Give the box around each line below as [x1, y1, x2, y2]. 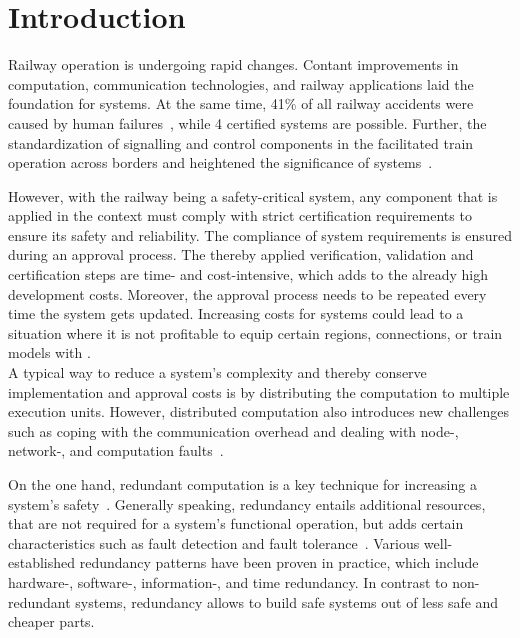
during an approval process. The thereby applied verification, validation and [8, 244, 474, 265]
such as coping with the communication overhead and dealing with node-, [8, 420, 459, 441]
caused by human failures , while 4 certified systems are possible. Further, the [8, 112, 487, 133]
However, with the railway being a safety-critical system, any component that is [8, 185, 498, 206]
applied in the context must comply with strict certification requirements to [8, 205, 472, 226]
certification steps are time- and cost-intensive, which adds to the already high [8, 264, 488, 285]
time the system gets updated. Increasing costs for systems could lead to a [8, 303, 464, 324]
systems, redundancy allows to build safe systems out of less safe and [75, 591, 499, 612]
